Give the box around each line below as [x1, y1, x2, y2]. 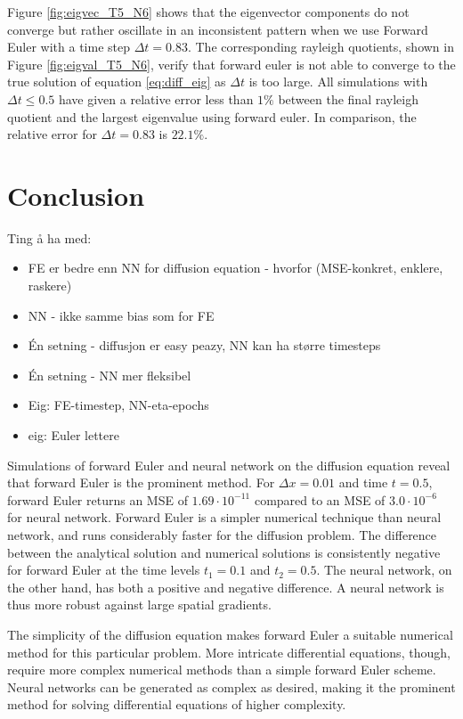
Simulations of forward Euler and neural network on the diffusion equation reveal [7, 455, 451, 474]
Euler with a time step [7, 37, 130, 56]
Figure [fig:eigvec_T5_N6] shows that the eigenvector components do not [7, 3, 410, 20]
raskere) [28, 276, 72, 295]
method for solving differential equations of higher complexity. [7, 695, 346, 714]
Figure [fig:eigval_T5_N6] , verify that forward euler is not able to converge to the [7, 54, 456, 73]
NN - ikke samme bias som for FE [28, 306, 215, 324]
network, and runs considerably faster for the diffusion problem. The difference [7, 526, 437, 543]
